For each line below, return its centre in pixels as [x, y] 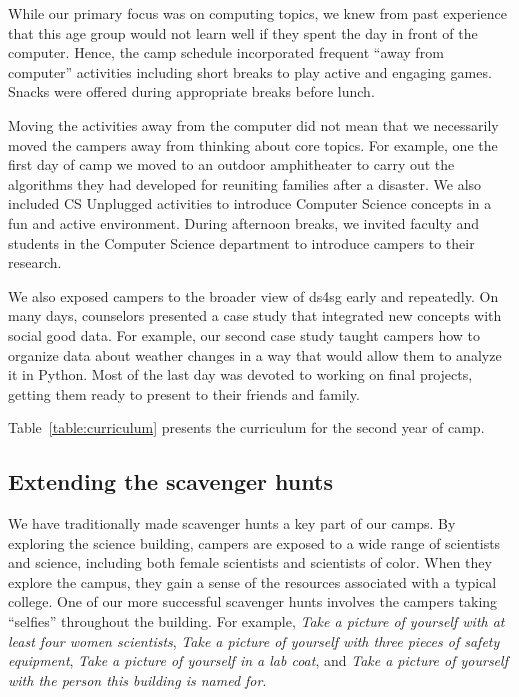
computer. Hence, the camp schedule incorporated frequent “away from [226, 52]
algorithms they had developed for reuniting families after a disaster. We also [245, 183]
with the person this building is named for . [137, 679]
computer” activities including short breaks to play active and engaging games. [250, 71]
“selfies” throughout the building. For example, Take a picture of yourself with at [256, 621]
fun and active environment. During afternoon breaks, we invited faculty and [244, 222]
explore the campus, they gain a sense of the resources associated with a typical [252, 581]
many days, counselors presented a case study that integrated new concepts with [255, 315]
